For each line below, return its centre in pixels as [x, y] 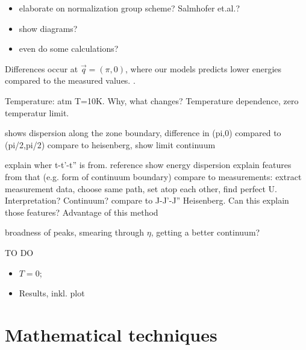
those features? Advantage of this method [82, 212]
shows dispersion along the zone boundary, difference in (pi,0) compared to [143, 133]
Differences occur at [42, 68]
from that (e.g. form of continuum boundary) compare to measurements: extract [153, 176]
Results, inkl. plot [52, 293]
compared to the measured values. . [70, 80]
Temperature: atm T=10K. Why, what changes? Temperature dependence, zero [152, 100]
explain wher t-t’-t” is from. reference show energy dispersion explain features [148, 165]
